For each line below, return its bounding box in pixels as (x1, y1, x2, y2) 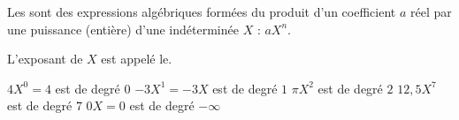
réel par (409, 3, 452, 20)
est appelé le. (101, 49, 172, 68)
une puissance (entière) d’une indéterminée (7, 19, 239, 38)
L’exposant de (7, 49, 83, 68)
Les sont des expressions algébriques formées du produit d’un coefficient (7, 3, 396, 20)
